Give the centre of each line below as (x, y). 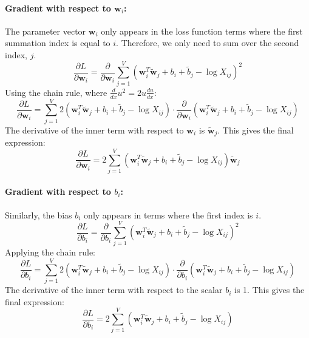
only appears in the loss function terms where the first (202, 31)
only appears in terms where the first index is (168, 215)
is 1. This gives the (270, 290)
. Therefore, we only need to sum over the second (208, 43)
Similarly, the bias (39, 215)
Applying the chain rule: (50, 252)
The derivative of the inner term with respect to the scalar (114, 290)
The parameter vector (46, 31)
